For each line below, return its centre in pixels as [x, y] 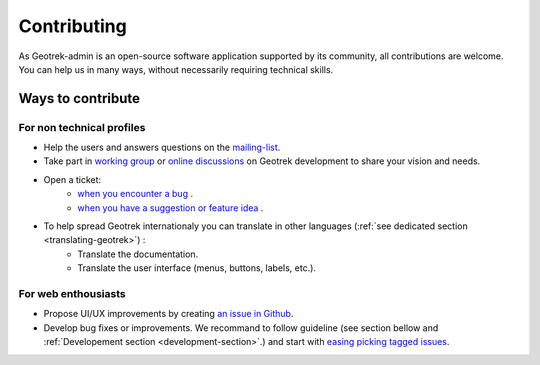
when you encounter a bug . [135, 194]
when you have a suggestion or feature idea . [170, 207]
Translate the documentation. [138, 254]
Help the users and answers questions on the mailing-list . [162, 147]
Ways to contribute [79, 98]
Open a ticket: [72, 179]
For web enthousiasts [72, 293]
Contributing [72, 26]
